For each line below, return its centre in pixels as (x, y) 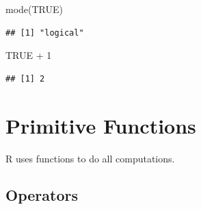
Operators (42, 195)
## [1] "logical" (45, 33)
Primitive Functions (101, 125)
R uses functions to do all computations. (90, 158)
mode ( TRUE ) (35, 9)
